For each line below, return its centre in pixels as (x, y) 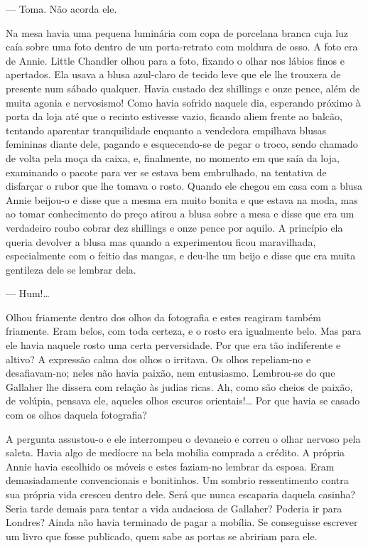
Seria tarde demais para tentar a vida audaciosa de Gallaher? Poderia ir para (174, 508)
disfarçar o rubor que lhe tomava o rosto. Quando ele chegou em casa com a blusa (184, 186)
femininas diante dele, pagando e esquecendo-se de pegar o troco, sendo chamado (182, 144)
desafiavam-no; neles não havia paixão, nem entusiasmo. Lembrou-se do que (171, 373)
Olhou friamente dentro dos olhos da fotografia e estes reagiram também (163, 317)
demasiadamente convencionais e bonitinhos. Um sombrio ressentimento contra (177, 480)
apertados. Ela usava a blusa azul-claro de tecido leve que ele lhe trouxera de (173, 74)
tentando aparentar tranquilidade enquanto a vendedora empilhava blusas (166, 130)
